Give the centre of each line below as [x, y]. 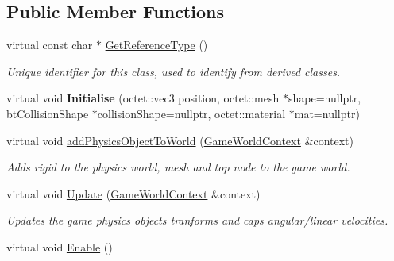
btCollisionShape [48, 113]
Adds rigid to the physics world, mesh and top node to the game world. [178, 167]
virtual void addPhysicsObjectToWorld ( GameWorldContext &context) [180, 140]
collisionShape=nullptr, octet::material [191, 113]
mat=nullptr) [327, 113]
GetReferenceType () [156, 45]
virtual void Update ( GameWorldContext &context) [133, 193]
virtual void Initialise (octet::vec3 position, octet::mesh [143, 98]
